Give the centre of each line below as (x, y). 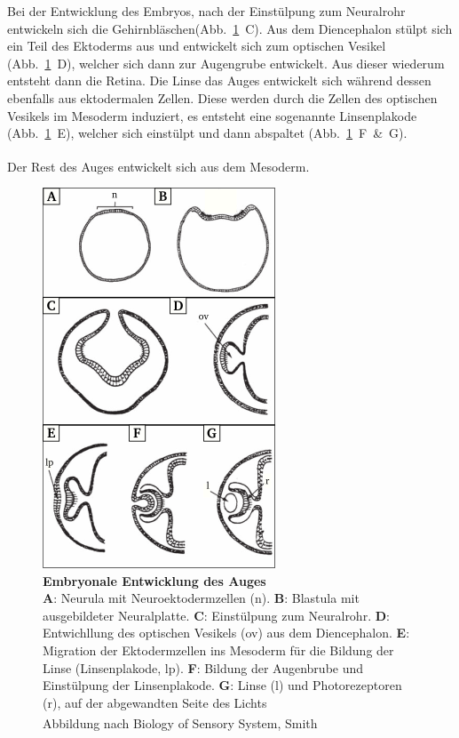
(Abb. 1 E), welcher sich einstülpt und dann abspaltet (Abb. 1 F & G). (207, 133)
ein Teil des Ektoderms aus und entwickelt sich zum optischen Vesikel (197, 46)
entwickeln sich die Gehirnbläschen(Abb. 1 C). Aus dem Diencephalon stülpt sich (230, 28)
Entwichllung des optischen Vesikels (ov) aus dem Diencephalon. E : (226, 633)
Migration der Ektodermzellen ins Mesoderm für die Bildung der (218, 650)
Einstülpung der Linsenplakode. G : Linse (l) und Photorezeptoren (222, 685)
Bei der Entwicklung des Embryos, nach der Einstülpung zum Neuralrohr (206, 11)
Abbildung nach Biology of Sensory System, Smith (180, 723)
